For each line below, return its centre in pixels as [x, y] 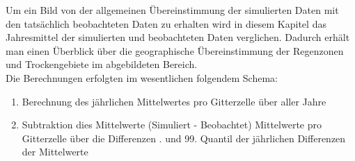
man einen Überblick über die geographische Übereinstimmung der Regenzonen [175, 50]
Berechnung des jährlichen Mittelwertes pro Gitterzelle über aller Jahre [174, 101]
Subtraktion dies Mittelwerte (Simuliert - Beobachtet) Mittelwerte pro [172, 125]
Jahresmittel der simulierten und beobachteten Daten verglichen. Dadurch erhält [178, 37]
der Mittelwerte [55, 152]
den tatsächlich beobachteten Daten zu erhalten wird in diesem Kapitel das [166, 23]
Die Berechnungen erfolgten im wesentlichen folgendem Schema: [142, 77]
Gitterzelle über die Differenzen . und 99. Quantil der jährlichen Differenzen [184, 138]
